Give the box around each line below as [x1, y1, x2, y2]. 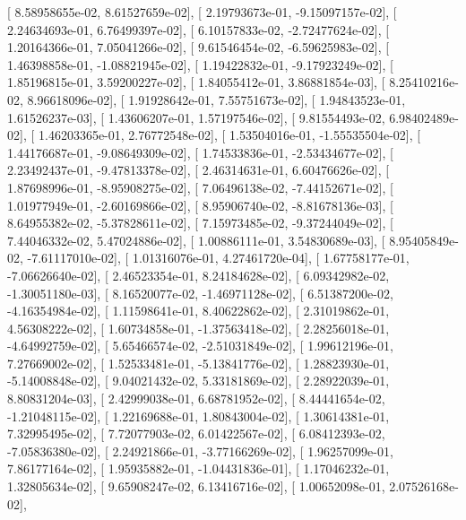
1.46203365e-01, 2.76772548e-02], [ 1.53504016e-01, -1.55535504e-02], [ [38, 126, 421, 144]
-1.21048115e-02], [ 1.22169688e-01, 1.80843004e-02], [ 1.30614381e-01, [7, 406, 390, 425]
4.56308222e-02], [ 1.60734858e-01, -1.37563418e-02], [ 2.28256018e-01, [7, 318, 390, 337]
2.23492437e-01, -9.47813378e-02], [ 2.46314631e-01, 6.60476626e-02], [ [7, 160, 390, 179]
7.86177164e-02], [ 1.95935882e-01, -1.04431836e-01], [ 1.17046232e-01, [7, 459, 390, 478]
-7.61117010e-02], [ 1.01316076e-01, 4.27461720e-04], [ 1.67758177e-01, [27, 248, 410, 267]
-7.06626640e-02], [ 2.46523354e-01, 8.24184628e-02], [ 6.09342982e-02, [7, 265, 390, 284]
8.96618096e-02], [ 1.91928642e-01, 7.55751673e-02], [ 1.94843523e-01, [27, 90, 406, 108]
